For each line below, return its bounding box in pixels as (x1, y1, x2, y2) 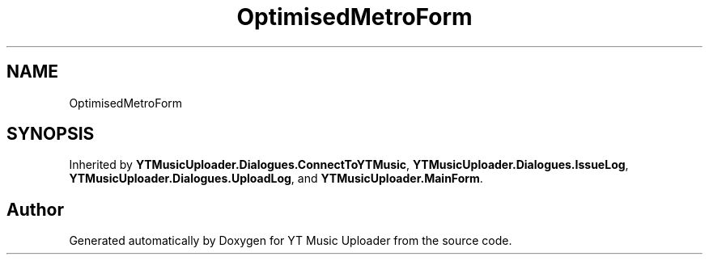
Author (6, 199, 64, 220)
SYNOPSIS (6, 124, 95, 145)
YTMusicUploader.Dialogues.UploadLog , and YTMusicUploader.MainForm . (69, 171, 483, 186)
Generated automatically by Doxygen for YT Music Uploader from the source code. (69, 234, 512, 248)
